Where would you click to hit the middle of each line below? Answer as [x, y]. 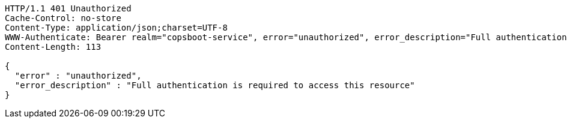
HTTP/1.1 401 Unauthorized [68, 8]
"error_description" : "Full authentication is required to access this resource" [215, 85]
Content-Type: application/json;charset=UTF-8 [116, 28]
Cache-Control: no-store [63, 18]
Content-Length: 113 [53, 47]
